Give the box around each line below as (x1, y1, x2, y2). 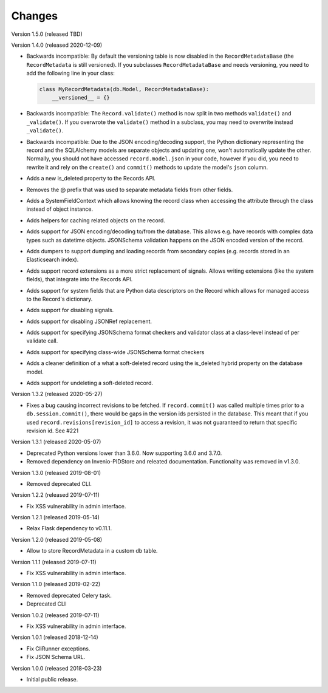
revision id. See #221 (26, 427, 79, 434)
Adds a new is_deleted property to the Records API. (26, 175, 156, 182)
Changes (11, 9, 58, 22)
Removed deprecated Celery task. (26, 592, 112, 599)
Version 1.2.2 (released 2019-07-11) (11, 491, 100, 499)
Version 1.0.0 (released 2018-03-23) (11, 664, 102, 672)
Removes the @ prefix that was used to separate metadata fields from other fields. (26, 186, 233, 193)
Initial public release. (26, 675, 78, 683)
